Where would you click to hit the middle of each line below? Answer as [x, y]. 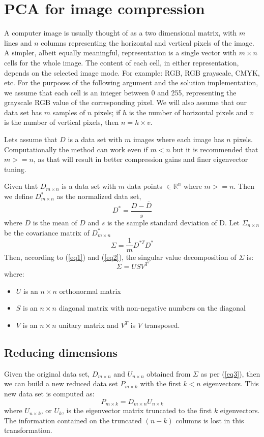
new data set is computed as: [49, 394]
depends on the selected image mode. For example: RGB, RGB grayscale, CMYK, [132, 72]
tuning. [15, 169]
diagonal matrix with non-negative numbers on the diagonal [152, 308]
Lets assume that [31, 139]
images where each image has [179, 139]
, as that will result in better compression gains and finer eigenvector [141, 159]
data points [145, 186]
